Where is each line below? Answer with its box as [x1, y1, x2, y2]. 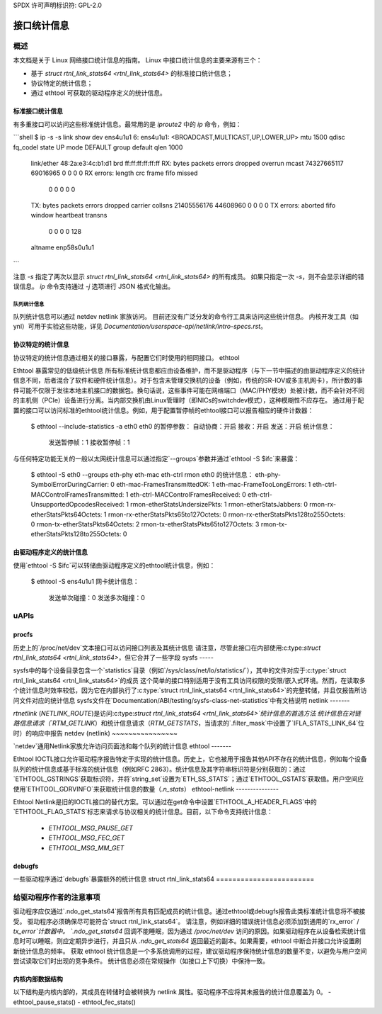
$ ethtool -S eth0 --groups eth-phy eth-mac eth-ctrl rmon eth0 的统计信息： [30, 471, 254, 479]
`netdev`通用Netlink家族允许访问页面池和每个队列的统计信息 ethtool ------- [13, 742, 231, 750]
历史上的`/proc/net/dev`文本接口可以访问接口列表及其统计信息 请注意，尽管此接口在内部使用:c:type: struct [13, 643, 321, 652]
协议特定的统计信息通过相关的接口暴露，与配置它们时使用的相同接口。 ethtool [13, 353, 240, 361]
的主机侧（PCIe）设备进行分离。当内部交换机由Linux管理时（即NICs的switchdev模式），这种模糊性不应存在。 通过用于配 [13, 396, 364, 405]
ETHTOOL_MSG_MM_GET [48, 843, 125, 852]
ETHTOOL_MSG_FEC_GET [48, 833, 125, 843]
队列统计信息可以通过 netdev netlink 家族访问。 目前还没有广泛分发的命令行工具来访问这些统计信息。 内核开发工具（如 [13, 312, 359, 320]
